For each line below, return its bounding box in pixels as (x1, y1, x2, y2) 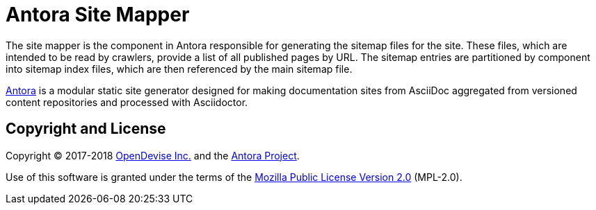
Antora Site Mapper (6, 3, 190, 26)
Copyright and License (6, 120, 166, 138)
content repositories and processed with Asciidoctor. (6, 96, 248, 108)
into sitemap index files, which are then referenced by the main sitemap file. (6, 62, 353, 75)
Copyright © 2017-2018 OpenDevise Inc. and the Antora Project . (6, 149, 300, 161)
